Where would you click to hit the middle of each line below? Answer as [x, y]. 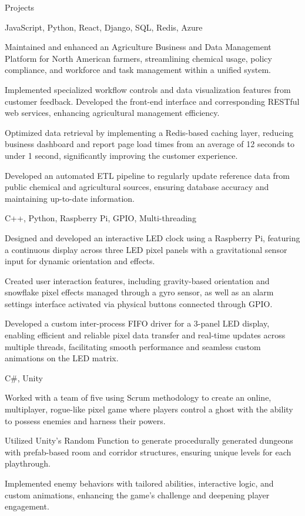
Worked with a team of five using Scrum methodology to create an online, [138, 397]
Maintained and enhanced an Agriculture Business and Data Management [138, 47]
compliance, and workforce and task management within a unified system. [138, 70]
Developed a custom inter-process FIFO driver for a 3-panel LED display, [137, 323]
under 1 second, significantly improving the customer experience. [121, 155]
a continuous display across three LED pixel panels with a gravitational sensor [146, 249]
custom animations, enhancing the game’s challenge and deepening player [137, 495]
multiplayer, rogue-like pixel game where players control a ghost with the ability [149, 409]
